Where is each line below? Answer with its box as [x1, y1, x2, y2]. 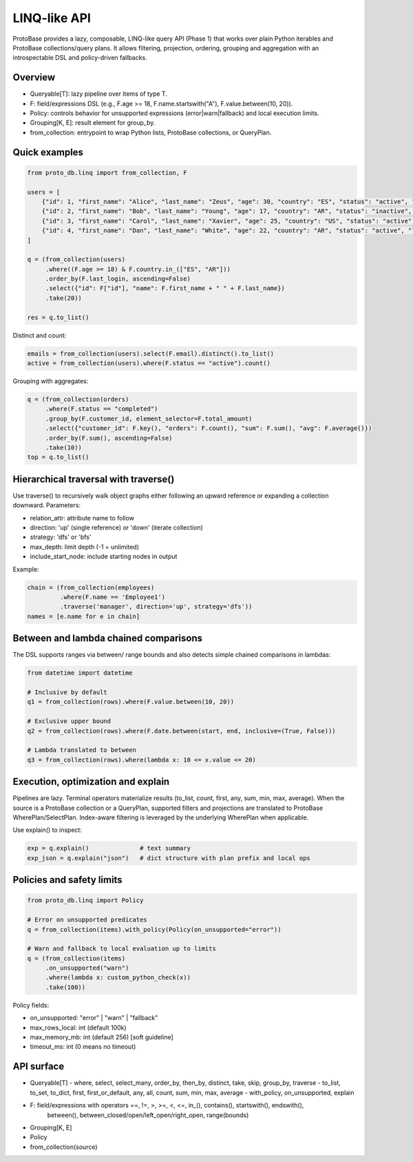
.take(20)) [45, 294, 83, 302]
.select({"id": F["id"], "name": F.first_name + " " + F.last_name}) [45, 285, 286, 292]
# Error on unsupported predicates [27, 916, 147, 924]
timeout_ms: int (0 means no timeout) [30, 1043, 136, 1051]
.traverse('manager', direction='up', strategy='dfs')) [59, 603, 253, 611]
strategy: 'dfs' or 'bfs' [30, 533, 92, 541]
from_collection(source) [30, 1143, 98, 1151]
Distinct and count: [12, 331, 67, 339]
